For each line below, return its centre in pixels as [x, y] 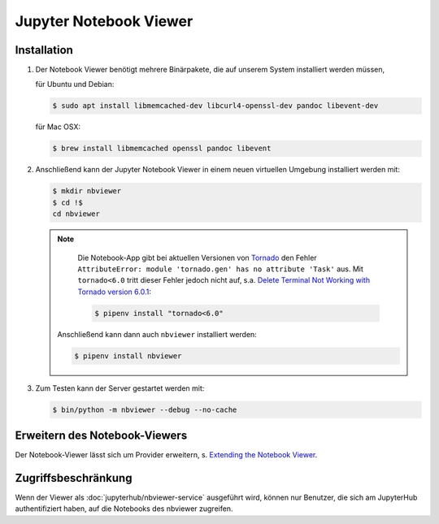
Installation [44, 50]
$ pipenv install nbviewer [128, 356]
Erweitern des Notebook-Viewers [101, 436]
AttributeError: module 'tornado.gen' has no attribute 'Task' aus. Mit [220, 269]
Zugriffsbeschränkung [74, 478]
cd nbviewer [76, 214]
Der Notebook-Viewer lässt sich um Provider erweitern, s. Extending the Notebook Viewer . [166, 455]
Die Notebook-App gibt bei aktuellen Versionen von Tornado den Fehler [197, 258]
